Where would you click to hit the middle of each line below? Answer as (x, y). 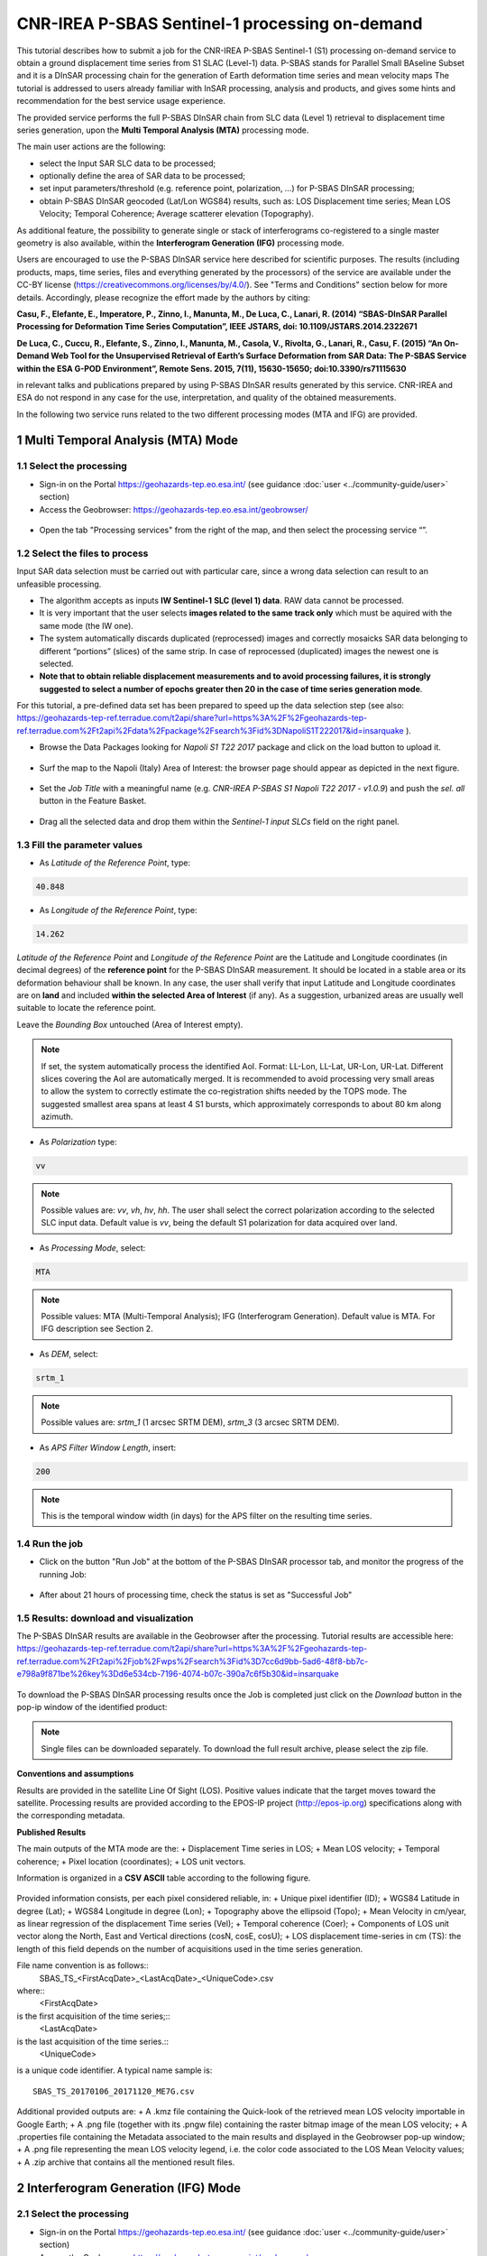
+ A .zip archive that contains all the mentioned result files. (126, 2162)
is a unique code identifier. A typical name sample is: (115, 2070)
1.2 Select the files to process (83, 553)
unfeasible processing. (59, 584)
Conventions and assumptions (75, 1774)
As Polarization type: (78, 1142)
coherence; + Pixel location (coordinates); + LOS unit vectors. (131, 1861)
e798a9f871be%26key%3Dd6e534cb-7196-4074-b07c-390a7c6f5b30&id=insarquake (178, 1674)
